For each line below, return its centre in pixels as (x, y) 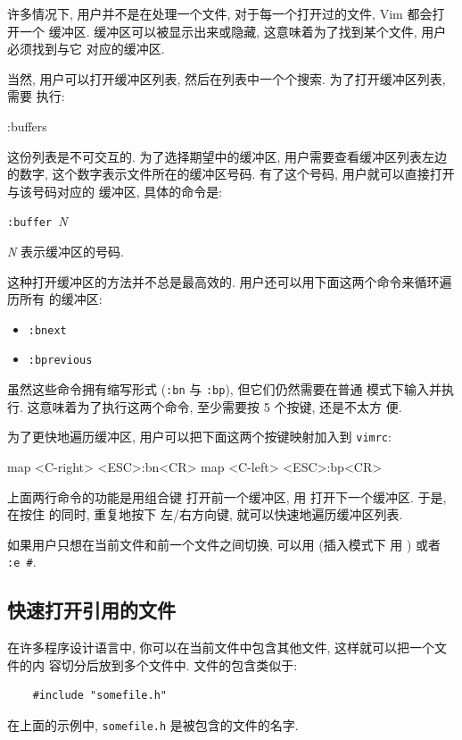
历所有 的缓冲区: (55, 299)
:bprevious (60, 361)
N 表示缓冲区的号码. (66, 251)
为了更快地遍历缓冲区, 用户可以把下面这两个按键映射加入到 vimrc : (199, 437)
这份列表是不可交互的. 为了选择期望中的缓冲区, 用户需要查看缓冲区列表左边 (227, 156)
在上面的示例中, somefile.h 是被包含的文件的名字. (153, 725)
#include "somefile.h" (99, 696)
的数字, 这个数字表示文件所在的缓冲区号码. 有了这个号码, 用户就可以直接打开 (231, 174)
